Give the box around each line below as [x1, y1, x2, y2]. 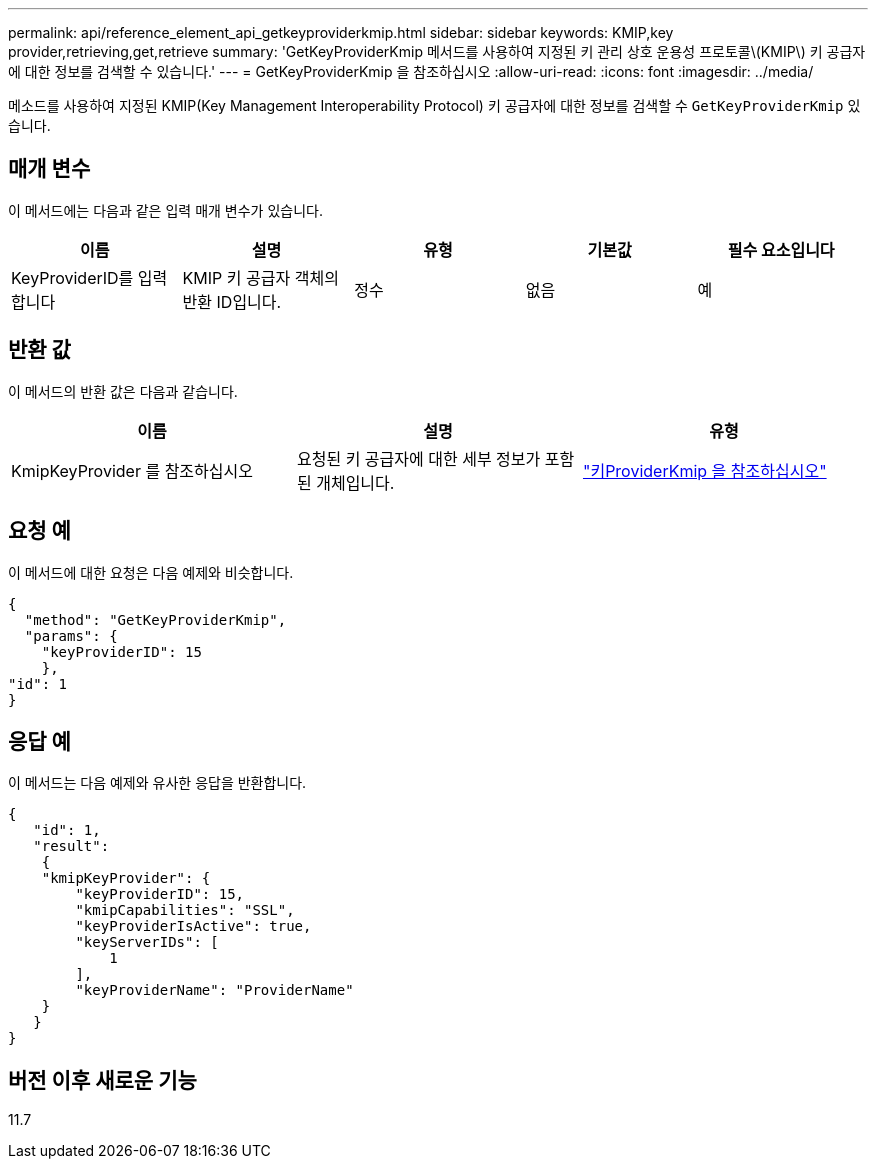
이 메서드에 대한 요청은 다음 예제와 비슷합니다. [8, 563, 294, 581]
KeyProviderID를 [11, 267, 134, 288]
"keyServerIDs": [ [75, 934, 219, 951]
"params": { [24, 627, 118, 644]
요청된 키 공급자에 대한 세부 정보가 [296, 448, 541, 469]
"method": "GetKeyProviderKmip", [24, 611, 287, 628]
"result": [33, 838, 110, 855]
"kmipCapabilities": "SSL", [75, 902, 295, 919]
